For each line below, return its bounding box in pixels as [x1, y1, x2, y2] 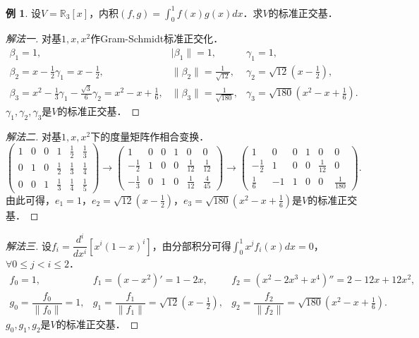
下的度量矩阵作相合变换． [90, 128, 209, 143]
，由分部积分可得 [152, 238, 231, 253]
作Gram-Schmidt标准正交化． [90, 31, 224, 46]
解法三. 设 [6, 238, 51, 253]
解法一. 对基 [6, 31, 61, 46]
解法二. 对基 [6, 128, 61, 143]
